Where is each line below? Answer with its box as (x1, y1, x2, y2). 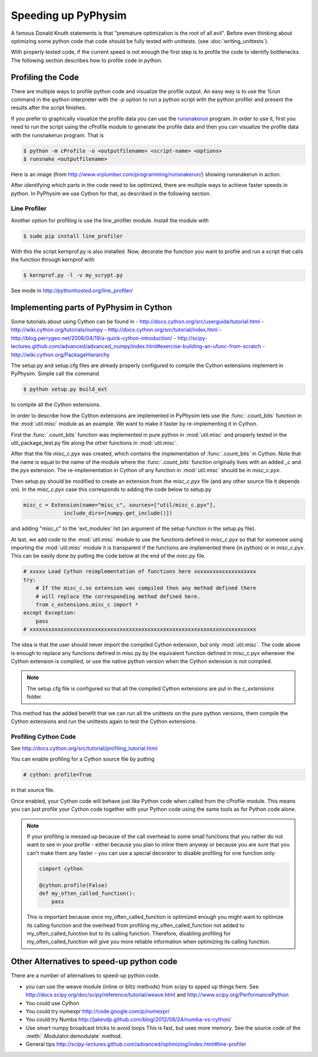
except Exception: (23, 610, 77, 616)
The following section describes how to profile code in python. (11, 57, 163, 64)
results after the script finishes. (11, 104, 87, 112)
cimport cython (39, 865, 83, 872)
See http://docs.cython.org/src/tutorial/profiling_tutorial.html (11, 745, 158, 752)
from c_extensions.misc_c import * (35, 601, 138, 608)
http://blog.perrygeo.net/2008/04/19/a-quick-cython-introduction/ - (11, 334, 177, 342)
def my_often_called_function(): (39, 890, 135, 896)
